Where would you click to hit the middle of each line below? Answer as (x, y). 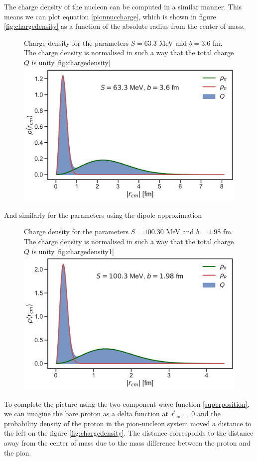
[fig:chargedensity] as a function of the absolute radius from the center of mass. (125, 26)
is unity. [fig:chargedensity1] (73, 251)
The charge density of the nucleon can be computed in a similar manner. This (123, 6)
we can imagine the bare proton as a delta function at (86, 414)
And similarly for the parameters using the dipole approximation (103, 215)
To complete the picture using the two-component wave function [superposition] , (127, 404)
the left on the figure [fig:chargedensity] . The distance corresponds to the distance (129, 433)
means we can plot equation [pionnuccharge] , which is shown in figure (110, 16)
